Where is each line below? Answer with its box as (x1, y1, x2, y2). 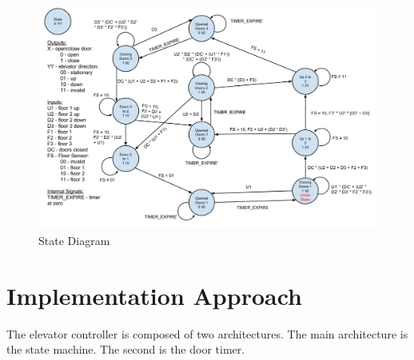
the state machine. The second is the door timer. (6, 341, 245, 358)
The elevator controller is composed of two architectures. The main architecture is (6, 325, 408, 342)
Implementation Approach (6, 279, 302, 311)
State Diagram (38, 232, 110, 249)
